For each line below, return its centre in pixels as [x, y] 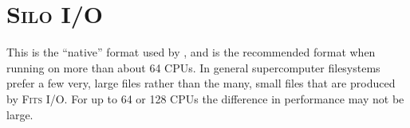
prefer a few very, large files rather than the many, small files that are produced [201, 83]
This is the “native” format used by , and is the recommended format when [191, 52]
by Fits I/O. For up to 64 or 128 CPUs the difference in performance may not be [205, 98]
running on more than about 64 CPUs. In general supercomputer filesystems [193, 67]
